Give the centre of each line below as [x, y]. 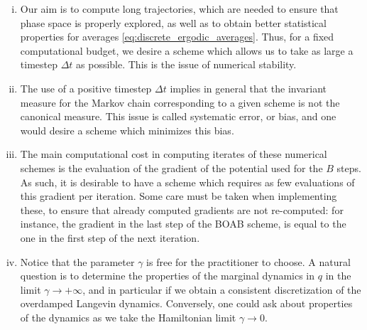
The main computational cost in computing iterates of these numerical [174, 154]
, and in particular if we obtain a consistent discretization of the [222, 289]
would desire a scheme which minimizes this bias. [127, 130]
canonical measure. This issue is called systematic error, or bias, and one [178, 116]
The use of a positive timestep [86, 88]
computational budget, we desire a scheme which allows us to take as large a [187, 50]
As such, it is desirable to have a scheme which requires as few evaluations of [187, 182]
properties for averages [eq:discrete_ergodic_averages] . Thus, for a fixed [177, 37]
